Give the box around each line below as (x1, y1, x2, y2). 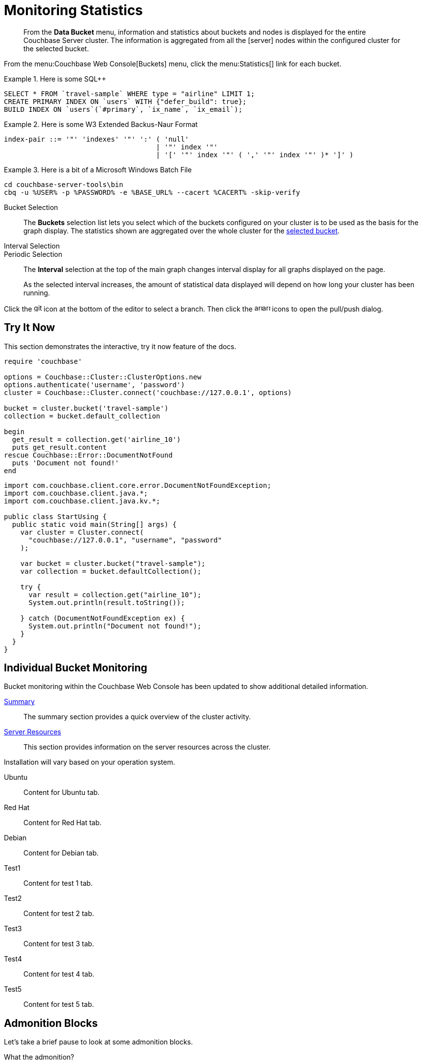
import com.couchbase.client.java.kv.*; (4, 497, 161, 505)
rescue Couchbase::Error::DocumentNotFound (4, 451, 173, 459)
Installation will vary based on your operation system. (4, 758, 175, 767)
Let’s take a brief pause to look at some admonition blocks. (4, 1038, 193, 1046)
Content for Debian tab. (23, 849, 99, 857)
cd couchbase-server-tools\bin (4, 180, 123, 188)
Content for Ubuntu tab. (23, 788, 100, 797)
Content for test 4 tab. (23, 970, 95, 979)
